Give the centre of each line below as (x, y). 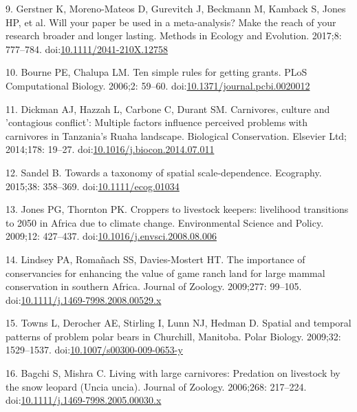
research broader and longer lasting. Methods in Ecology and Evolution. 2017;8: (174, 35)
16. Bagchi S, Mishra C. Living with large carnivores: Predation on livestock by (173, 373)
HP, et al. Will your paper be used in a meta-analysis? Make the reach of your (171, 22)
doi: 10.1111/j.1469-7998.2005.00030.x (84, 400)
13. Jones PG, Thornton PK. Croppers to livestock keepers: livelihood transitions (177, 209)
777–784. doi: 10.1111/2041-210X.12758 (87, 49)
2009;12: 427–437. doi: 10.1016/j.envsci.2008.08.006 (111, 236)
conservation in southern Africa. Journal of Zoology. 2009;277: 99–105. (154, 286)
